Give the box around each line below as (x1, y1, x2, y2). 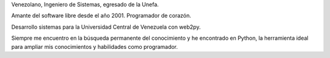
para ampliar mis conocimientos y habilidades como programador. (11, 43, 178, 50)
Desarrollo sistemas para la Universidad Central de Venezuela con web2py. (11, 23, 201, 31)
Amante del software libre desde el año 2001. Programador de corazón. (11, 12, 192, 20)
